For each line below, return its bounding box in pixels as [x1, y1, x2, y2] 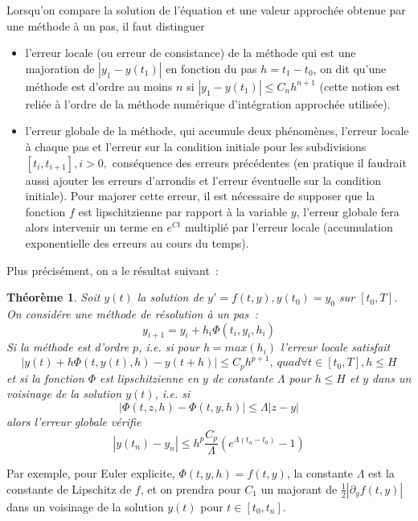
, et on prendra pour [140, 480, 241, 497]
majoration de [25, 59, 95, 76]
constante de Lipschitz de [6, 480, 132, 497]
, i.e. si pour [138, 338, 199, 355]
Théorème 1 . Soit [6, 289, 100, 306]
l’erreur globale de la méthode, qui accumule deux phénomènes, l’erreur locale [25, 122, 409, 139]
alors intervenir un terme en [25, 219, 163, 236]
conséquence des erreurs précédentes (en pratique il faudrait [112, 154, 407, 170]
